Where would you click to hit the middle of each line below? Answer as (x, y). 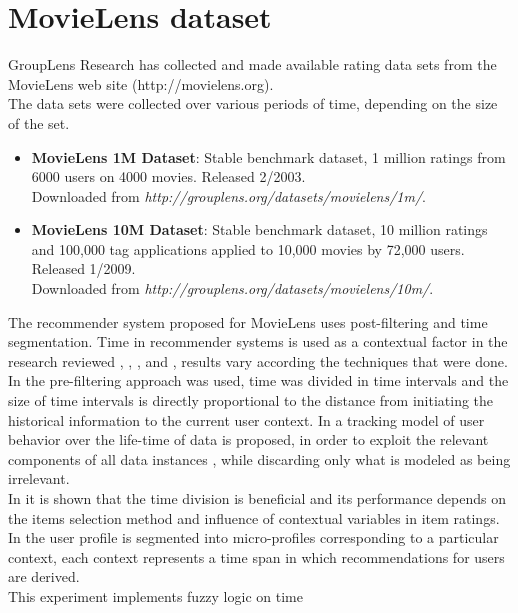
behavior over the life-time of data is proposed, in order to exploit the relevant (248, 439)
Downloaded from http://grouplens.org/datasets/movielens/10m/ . (232, 288)
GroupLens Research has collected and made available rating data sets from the (252, 64)
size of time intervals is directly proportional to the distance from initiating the (251, 400)
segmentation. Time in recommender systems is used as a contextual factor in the (258, 341)
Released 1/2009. (83, 268)
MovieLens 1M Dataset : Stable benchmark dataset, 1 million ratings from (268, 156)
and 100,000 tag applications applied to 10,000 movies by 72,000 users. (248, 248)
